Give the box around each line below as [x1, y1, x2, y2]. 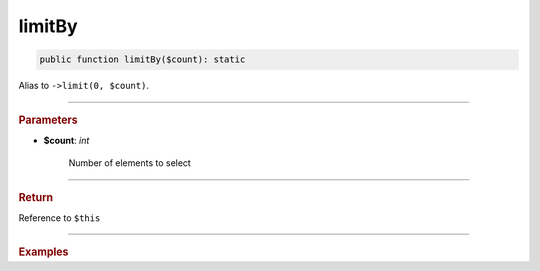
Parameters [18, 113, 79, 127]
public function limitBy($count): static [39, 54, 246, 65]
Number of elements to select [68, 157, 192, 169]
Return [18, 190, 54, 204]
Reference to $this [18, 211, 101, 224]
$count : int [43, 134, 90, 146]
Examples [18, 245, 69, 259]
